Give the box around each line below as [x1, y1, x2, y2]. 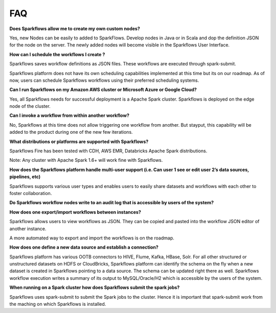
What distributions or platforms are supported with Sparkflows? [9, 138, 149, 145]
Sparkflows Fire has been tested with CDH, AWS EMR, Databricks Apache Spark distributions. [9, 148, 208, 154]
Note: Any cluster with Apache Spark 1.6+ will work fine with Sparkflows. [9, 157, 163, 163]
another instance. [9, 225, 47, 232]
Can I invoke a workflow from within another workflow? [9, 112, 130, 118]
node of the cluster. [9, 103, 51, 109]
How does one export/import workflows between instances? [9, 209, 142, 215]
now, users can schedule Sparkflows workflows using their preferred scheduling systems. [9, 77, 199, 83]
